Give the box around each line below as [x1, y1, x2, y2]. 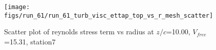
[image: [4, 4, 30, 11]
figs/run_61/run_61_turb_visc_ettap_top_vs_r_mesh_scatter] [4, 12, 213, 19]
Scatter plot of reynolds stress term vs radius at [4, 26, 154, 37]
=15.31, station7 [4, 36, 56, 46]
